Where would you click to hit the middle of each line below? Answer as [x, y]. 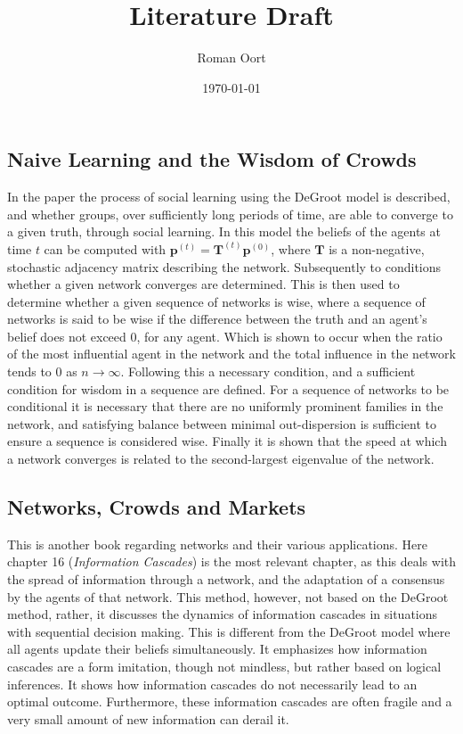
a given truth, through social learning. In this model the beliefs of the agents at [224, 231]
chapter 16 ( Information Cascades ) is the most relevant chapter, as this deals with [232, 561]
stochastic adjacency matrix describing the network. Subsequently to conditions [224, 266]
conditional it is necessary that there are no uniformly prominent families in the [225, 406]
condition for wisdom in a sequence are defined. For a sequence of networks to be [228, 388]
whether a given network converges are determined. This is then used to [203, 284]
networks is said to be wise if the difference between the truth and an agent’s [217, 319]
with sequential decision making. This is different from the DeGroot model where [229, 631]
